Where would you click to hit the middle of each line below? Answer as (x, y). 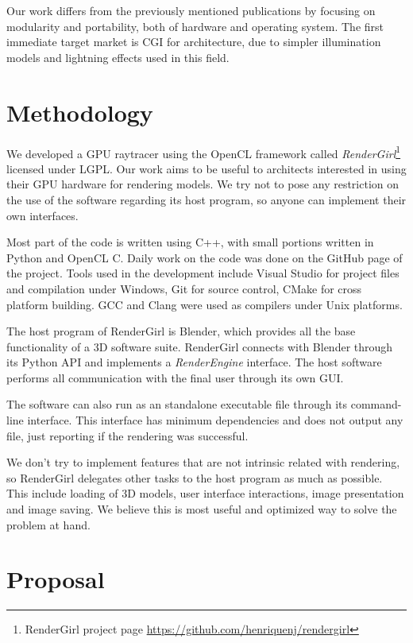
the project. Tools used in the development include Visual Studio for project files (203, 273)
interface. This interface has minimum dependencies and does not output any (215, 420)
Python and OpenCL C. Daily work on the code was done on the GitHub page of (205, 257)
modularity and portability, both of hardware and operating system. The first (195, 26)
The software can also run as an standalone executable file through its (177, 404)
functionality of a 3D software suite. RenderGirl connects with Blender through (200, 346)
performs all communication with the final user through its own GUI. (175, 377)
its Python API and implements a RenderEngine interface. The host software (194, 362)
